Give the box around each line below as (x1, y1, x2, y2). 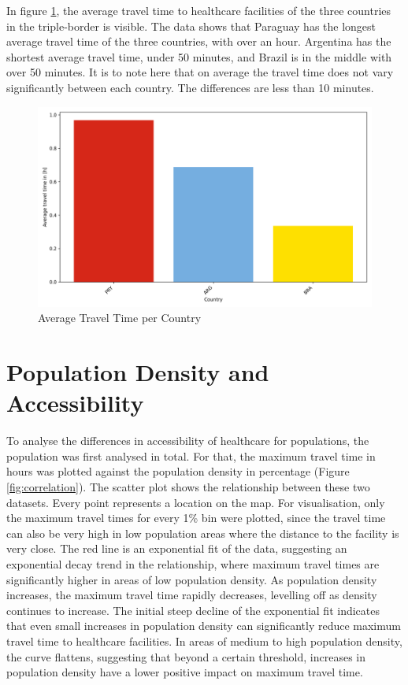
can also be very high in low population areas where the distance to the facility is (6, 524, 399, 541)
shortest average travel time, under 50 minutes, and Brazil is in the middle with (6, 48, 392, 65)
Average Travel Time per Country (38, 309, 202, 326)
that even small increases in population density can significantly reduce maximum (6, 617, 401, 634)
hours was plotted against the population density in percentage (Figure (6, 463, 350, 479)
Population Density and (6, 356, 269, 388)
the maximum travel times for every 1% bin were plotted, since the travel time (6, 509, 386, 526)
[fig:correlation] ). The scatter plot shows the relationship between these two (6, 479, 370, 495)
